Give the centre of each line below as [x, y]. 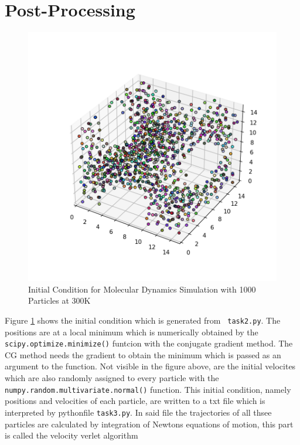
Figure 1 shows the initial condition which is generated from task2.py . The [143, 320]
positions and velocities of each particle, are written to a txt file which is [135, 401]
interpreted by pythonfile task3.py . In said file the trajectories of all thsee [138, 412]
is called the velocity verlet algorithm [71, 435]
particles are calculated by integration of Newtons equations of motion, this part [149, 424]
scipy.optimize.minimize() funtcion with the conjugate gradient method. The [149, 343]
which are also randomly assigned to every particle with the [112, 378]
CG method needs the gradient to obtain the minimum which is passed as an [143, 354]
